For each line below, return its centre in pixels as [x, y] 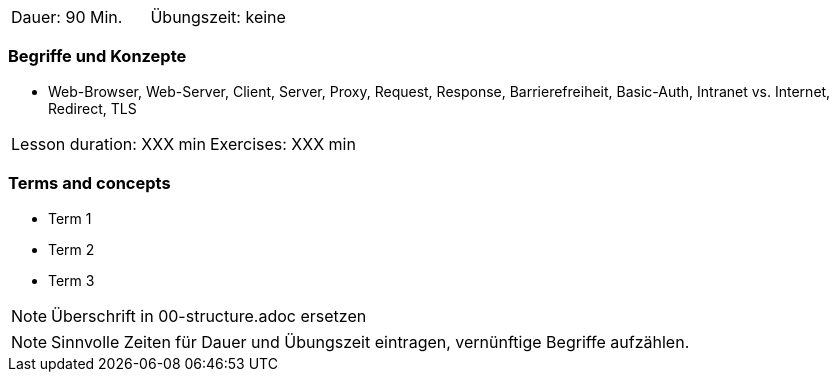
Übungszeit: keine [218, 17]
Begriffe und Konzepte [97, 56]
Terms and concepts [89, 183]
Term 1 [70, 218]
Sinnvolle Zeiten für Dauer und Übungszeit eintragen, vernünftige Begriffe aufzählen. [370, 341]
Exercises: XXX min [282, 143]
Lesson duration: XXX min [108, 143]
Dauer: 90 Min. [67, 17]
